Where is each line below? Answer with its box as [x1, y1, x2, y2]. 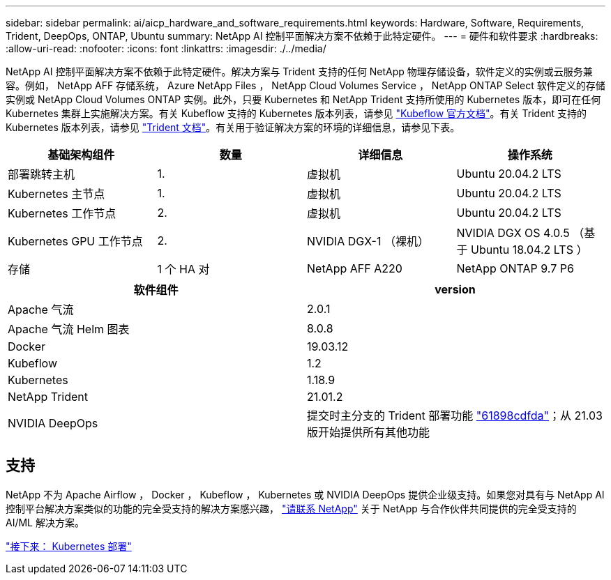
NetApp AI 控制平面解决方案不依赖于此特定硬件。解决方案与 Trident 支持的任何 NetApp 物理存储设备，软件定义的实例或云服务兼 [6, 66, 593, 77]
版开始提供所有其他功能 [307, 425, 430, 439]
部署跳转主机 [8, 167, 75, 181]
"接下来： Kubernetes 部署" [6, 540, 132, 552]
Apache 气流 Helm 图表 [8, 322, 130, 336]
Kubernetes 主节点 [8, 187, 105, 201]
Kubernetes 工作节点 [8, 206, 116, 220]
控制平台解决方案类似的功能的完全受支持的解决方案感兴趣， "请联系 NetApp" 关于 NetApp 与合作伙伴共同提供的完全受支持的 [6, 502, 577, 514]
